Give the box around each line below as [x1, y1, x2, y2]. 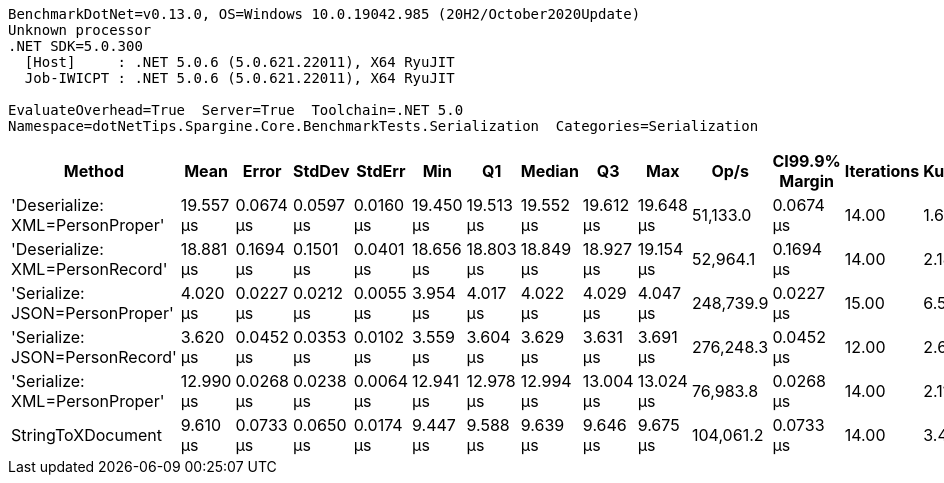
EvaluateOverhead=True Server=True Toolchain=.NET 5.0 [8, 102, 464, 118]
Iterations [844, 161, 920, 181]
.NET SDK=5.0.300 [8, 38, 143, 54]
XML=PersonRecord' [11, 259, 168, 279]
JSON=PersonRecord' [11, 347, 177, 367]
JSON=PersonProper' [11, 303, 174, 323]
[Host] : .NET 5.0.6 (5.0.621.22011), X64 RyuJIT [24, 54, 455, 70]
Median [520, 161, 579, 181]
